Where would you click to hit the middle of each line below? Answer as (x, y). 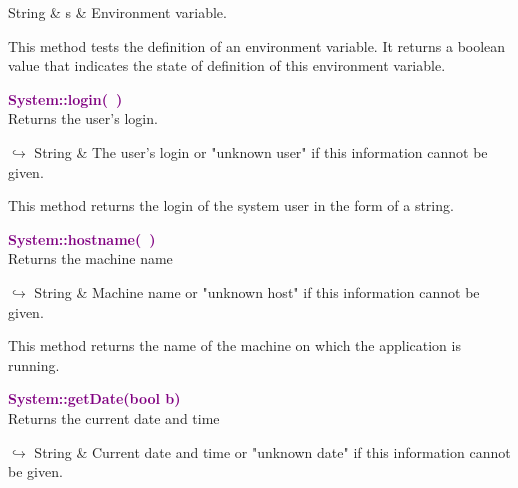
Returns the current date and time (114, 417)
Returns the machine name (90, 258)
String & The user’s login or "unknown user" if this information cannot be (261, 151)
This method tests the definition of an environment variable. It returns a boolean (257, 45)
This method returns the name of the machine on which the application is (234, 345)
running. (34, 364)
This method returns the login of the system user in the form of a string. (231, 205)
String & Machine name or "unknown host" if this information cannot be (257, 291)
